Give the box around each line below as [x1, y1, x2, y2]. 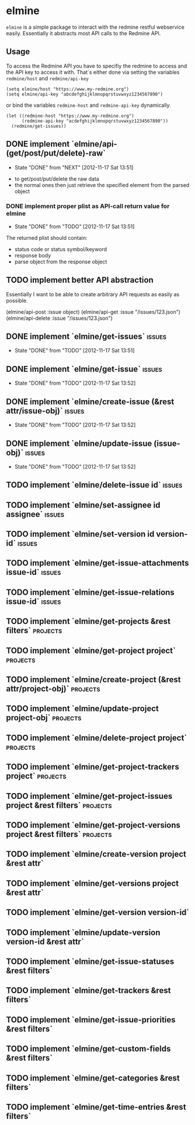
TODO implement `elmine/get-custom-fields [6, 1044, 171, 1054]
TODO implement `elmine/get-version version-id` [6, 907, 190, 917]
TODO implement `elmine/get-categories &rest [6, 1073, 180, 1083]
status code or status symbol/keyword [14, 245, 107, 253]
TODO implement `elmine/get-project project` [6, 645, 176, 655]
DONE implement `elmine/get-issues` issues [6, 331, 167, 341]
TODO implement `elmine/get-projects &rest [6, 616, 171, 626]
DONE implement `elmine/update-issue [6, 438, 152, 448]
